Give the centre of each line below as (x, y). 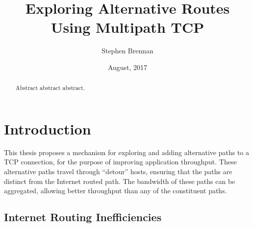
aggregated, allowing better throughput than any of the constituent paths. (115, 191)
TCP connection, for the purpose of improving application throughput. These (120, 162)
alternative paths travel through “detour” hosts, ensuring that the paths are (118, 171)
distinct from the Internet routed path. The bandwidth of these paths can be (120, 181)
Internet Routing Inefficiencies (83, 217)
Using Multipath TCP (127, 27)
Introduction (48, 128)
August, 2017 (127, 67)
